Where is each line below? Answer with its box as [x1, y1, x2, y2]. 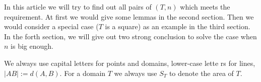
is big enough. [11, 41, 53, 51]
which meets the [180, 2, 230, 12]
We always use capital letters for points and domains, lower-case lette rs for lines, [4, 57, 255, 68]
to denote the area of [169, 67, 234, 78]
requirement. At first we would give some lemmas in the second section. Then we [4, 11, 254, 22]
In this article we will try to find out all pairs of [4, 2, 152, 12]
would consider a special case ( [4, 21, 99, 32]
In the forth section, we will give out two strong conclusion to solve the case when [4, 31, 257, 41]
